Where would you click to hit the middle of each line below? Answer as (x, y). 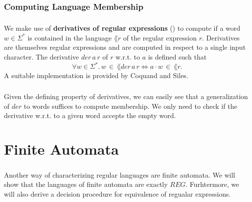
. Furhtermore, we (212, 184)
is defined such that (177, 57)
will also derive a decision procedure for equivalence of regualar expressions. (117, 193)
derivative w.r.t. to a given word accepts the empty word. (90, 115)
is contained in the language (69, 37)
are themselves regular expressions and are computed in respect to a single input (125, 47)
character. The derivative (42, 57)
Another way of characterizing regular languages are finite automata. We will (120, 174)
